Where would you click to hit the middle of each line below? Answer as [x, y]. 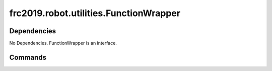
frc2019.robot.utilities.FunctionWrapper [95, 13]
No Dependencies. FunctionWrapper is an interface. [63, 43]
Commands [28, 57]
